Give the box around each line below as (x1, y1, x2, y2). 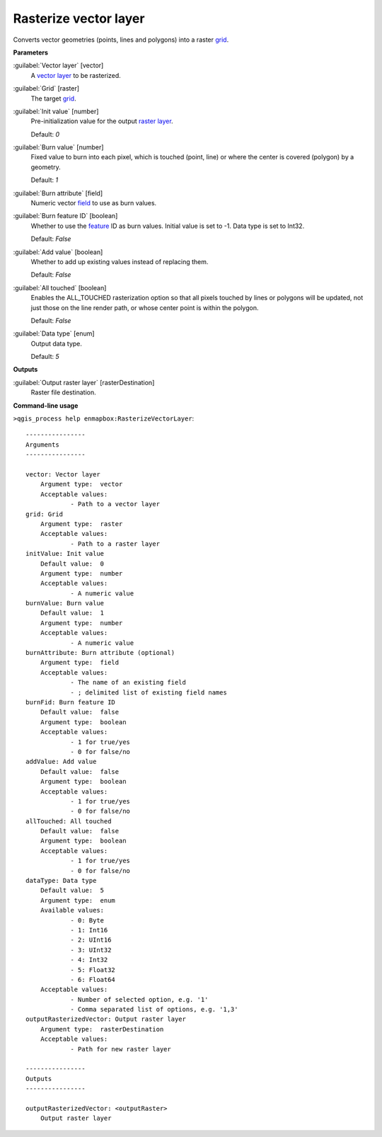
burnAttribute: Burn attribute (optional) (25, 649, 175, 657)
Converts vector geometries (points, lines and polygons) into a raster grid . (13, 35, 229, 44)
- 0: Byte (70, 916, 105, 924)
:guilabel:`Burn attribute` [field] (13, 188, 103, 198)
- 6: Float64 (70, 976, 116, 983)
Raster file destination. (30, 388, 96, 396)
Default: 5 (30, 353, 59, 361)
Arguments (25, 440, 59, 449)
